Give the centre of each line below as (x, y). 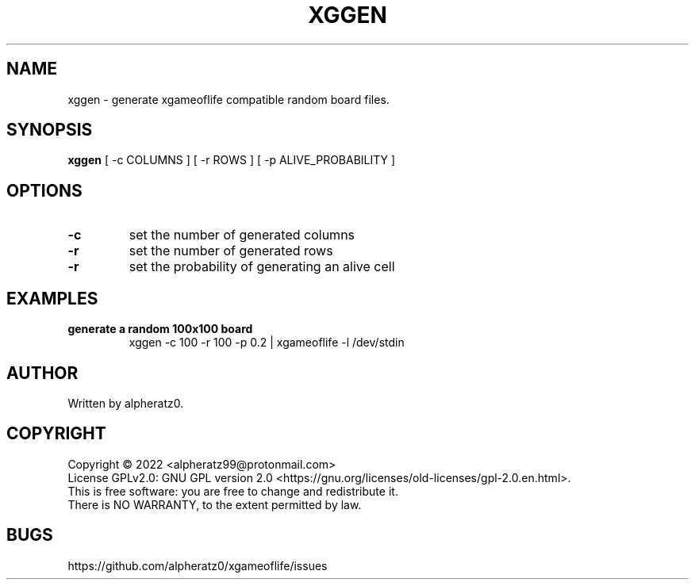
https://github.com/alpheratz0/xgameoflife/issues (198, 565)
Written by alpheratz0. (126, 403)
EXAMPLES (52, 298)
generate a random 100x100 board (160, 329)
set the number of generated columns (242, 235)
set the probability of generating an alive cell (262, 267)
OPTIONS (44, 190)
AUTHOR (42, 373)
